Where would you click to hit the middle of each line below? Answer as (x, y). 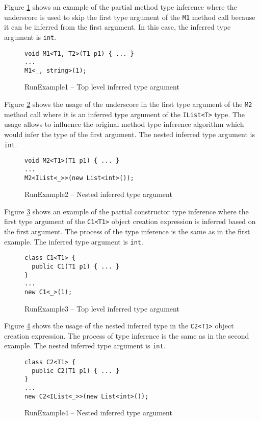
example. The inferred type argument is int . (74, 241)
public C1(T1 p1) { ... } (76, 266)
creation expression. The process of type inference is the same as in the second (127, 335)
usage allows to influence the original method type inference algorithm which (124, 124)
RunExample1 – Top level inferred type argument (102, 87)
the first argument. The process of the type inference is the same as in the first (127, 231)
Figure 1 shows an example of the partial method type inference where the (121, 7)
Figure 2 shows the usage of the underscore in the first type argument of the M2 (128, 104)
